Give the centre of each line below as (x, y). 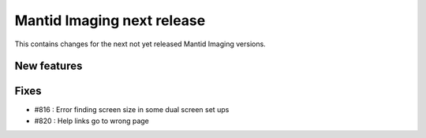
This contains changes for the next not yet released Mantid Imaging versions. (140, 44)
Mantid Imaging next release (110, 20)
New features (49, 66)
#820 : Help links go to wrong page (92, 121)
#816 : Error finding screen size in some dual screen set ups (132, 110)
